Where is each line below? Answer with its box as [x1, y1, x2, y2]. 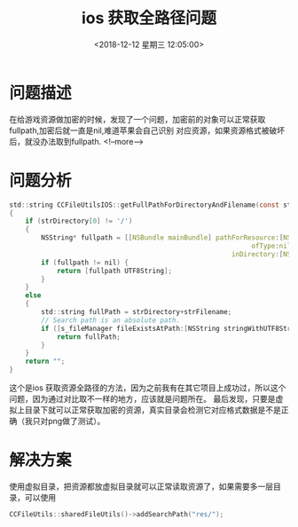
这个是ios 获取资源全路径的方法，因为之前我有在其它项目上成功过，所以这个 [9, 382, 286, 393]
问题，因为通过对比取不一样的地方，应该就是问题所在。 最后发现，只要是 [9, 394, 276, 404]
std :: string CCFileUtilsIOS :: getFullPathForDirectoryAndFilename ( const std [9, 201, 295, 209]
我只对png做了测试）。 [24, 416, 106, 426]
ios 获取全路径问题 [81, 8, 217, 28]
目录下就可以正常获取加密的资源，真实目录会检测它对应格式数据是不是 [24, 405, 281, 415]
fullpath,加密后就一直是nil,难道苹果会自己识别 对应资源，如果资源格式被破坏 [9, 125, 286, 136]
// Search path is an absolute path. [41, 316, 180, 325]
